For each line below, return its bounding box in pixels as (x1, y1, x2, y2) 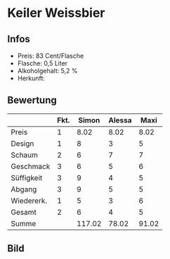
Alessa (108, 115, 132, 125)
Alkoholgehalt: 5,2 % (17, 67, 78, 75)
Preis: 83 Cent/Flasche (17, 51, 84, 60)
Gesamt (11, 207, 37, 217)
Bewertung (7, 94, 58, 106)
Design (11, 139, 34, 149)
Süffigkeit (11, 172, 43, 182)
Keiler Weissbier (7, 5, 105, 21)
